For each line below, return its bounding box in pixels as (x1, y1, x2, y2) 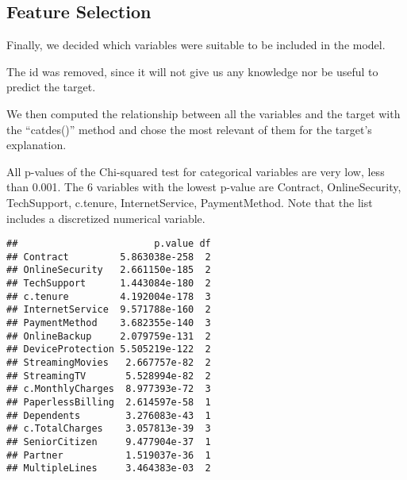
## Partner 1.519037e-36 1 (6, 449, 211, 461)
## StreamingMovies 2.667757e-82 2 (6, 357, 211, 369)
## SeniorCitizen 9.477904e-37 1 (6, 436, 211, 447)
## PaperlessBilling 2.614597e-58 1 (6, 397, 211, 409)
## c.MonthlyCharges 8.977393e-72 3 (6, 383, 211, 395)
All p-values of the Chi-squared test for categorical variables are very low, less (6, 163, 385, 179)
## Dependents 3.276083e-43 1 (6, 409, 211, 421)
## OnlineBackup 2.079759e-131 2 (6, 330, 211, 342)
